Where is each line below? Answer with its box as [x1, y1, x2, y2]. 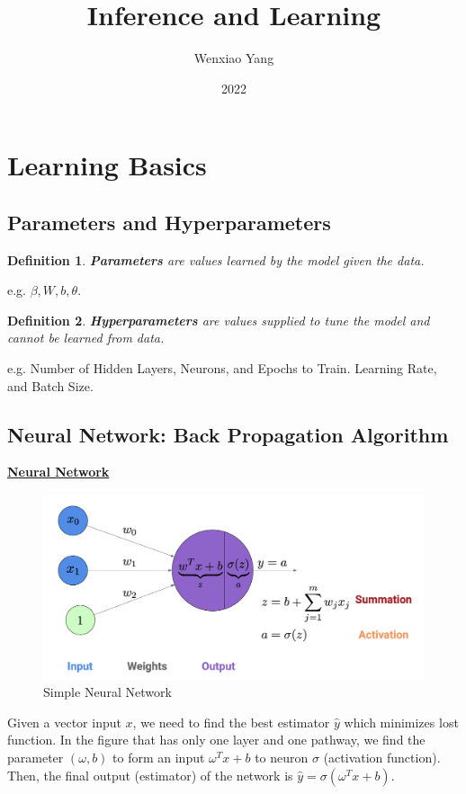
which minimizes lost [344, 712, 459, 731]
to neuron [255, 748, 309, 767]
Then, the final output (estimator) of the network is [7, 765, 293, 784]
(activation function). [323, 748, 441, 767]
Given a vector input [7, 712, 121, 731]
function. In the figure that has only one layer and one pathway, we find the [7, 730, 426, 749]
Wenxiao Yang [193, 49, 274, 67]
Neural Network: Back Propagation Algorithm [7, 420, 449, 448]
